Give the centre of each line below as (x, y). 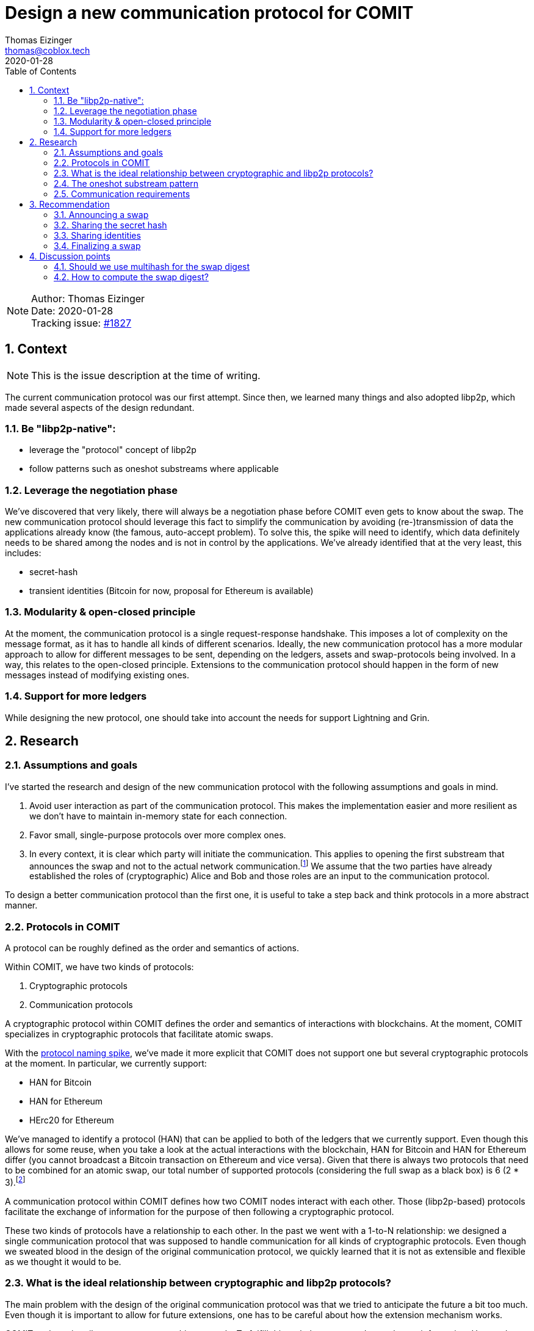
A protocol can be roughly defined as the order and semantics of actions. (152, 948)
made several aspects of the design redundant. (100, 407)
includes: (23, 553)
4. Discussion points (70, 256)
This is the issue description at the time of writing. (146, 375)
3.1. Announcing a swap (101, 214)
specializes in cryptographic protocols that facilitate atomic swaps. (139, 1034)
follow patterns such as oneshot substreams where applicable (154, 469)
